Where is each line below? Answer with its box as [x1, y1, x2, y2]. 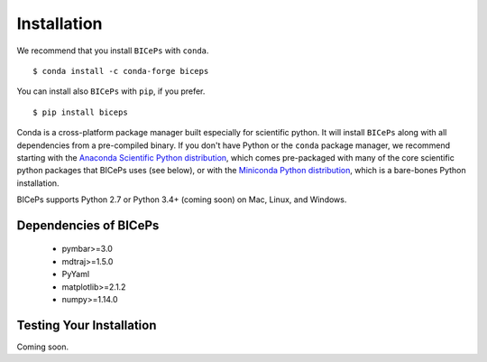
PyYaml [61, 269, 90, 280]
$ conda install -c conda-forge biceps [32, 66, 209, 76]
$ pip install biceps [32, 107, 128, 117]
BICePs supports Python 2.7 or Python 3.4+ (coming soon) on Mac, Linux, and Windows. [16, 194, 347, 205]
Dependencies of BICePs [16, 218, 160, 233]
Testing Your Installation [16, 317, 157, 333]
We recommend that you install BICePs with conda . [16, 45, 209, 56]
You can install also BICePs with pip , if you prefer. [16, 86, 206, 97]
